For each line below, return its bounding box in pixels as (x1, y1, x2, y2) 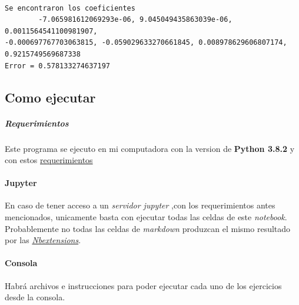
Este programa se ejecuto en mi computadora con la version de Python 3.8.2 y (5, 142, 295, 154)
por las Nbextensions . (5, 234, 81, 246)
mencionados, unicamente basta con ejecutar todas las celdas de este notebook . (5, 211, 287, 223)
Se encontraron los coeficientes (5, 4, 135, 12)
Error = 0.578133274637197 (5, 61, 110, 70)
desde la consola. (5, 291, 65, 303)
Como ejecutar (5, 88, 96, 106)
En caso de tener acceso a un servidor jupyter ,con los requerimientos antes (5, 199, 275, 211)
